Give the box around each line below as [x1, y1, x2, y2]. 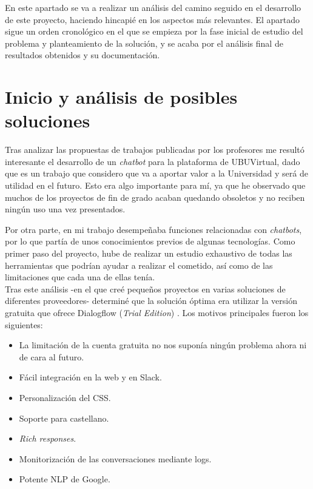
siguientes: [5, 318, 43, 331]
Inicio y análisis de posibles [5, 84, 238, 109]
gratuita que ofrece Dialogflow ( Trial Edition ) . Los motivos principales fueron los [5, 306, 309, 319]
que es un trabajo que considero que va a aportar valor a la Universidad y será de [5, 167, 308, 180]
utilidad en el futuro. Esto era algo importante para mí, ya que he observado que [5, 179, 306, 192]
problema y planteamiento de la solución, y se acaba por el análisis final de [5, 36, 283, 49]
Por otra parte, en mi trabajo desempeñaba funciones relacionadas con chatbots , [5, 223, 302, 235]
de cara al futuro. [19, 350, 84, 363]
